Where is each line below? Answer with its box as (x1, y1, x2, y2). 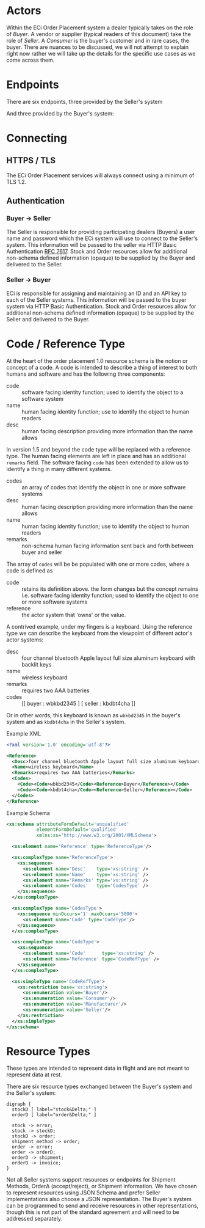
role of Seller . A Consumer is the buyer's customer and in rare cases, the (6, 37, 189, 44)
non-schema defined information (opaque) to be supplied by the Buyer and (6, 254, 195, 261)
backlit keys (21, 660, 52, 668)
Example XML (6, 729, 41, 737)
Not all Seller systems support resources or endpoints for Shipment (6, 1176, 176, 1183)
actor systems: (6, 636, 44, 643)
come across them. (6, 56, 55, 64)
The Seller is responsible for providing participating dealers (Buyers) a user (6, 228, 195, 235)
